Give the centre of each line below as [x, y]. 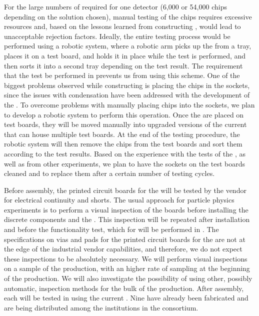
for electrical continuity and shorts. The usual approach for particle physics [119, 200]
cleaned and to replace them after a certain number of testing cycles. [109, 173]
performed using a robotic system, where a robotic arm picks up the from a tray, [128, 46]
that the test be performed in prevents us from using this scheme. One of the [122, 75]
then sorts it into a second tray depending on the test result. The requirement [123, 65]
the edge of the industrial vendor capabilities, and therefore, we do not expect [123, 249]
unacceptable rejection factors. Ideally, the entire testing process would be [117, 36]
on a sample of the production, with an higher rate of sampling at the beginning [127, 268]
